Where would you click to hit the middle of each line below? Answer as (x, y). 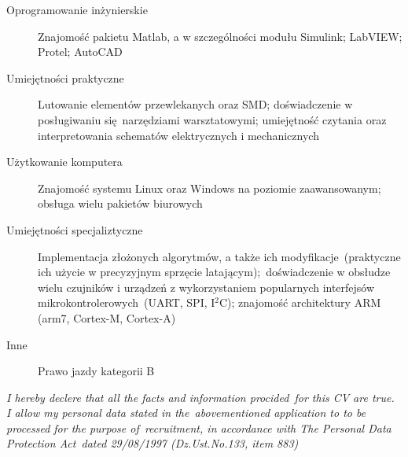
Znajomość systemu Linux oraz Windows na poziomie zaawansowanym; (210, 188)
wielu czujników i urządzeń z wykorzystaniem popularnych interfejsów (206, 287)
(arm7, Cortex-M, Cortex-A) (107, 317)
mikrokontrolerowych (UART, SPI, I (127, 302)
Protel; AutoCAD (80, 52)
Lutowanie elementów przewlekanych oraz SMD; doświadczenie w (195, 104)
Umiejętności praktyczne (65, 77)
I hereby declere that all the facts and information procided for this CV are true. (200, 397)
